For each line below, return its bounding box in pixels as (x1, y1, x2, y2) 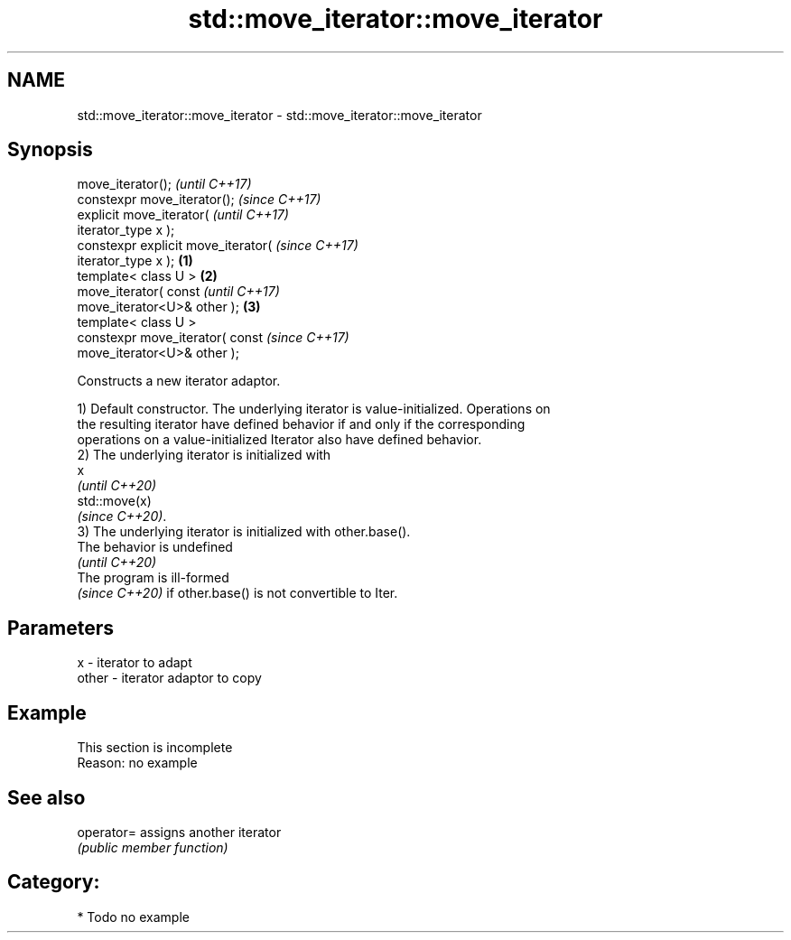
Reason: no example (77, 755, 198, 771)
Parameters (7, 616, 114, 639)
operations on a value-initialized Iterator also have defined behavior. (77, 432, 482, 448)
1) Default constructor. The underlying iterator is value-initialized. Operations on (77, 401, 551, 417)
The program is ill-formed (77, 570, 229, 586)
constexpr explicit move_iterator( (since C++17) (77, 237, 358, 254)
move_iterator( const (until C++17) (77, 284, 280, 300)
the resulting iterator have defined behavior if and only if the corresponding (77, 416, 526, 433)
